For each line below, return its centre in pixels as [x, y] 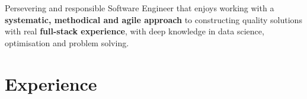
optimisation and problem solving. [67, 42]
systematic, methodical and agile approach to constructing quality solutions [153, 19]
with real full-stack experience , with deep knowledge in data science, [135, 31]
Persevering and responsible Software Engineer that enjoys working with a [140, 8]
